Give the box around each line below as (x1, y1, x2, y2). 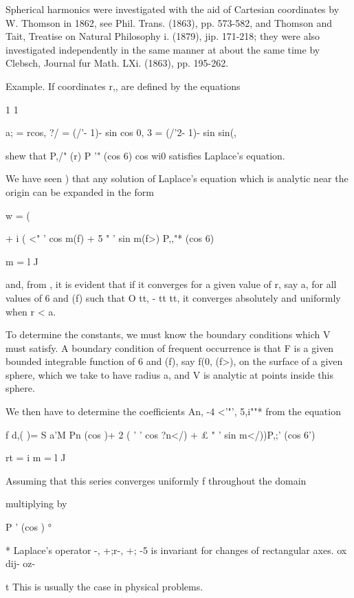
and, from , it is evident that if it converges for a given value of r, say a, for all (5, 277, 337, 291)
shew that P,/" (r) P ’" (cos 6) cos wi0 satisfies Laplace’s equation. (5, 148, 285, 162)
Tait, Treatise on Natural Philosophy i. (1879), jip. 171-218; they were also (5, 29, 320, 43)
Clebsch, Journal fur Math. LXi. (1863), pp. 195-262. (5, 56, 229, 70)
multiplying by (5, 496, 67, 511)
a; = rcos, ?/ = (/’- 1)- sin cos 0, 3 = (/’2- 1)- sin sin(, (5, 125, 236, 140)
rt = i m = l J (5, 450, 66, 465)
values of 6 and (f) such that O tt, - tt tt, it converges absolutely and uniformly (5, 290, 341, 304)
